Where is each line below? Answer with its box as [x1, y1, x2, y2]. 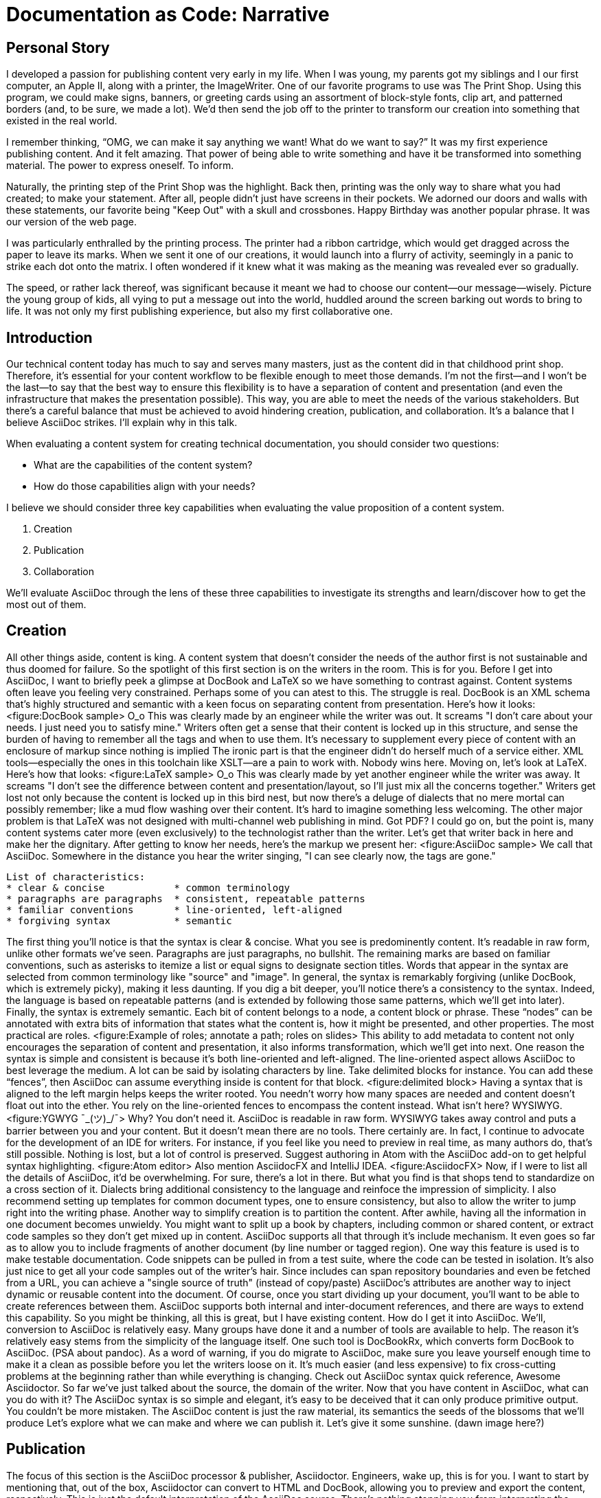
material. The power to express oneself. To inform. [6, 159, 234, 172]
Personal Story [6, 38, 110, 56]
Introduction [6, 328, 93, 346]
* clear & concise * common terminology [6, 882, 291, 893]
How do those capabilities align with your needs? [34, 480, 256, 493]
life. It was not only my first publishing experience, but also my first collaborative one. [6, 305, 393, 317]
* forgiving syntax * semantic [6, 915, 232, 926]
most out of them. [6, 599, 87, 611]
